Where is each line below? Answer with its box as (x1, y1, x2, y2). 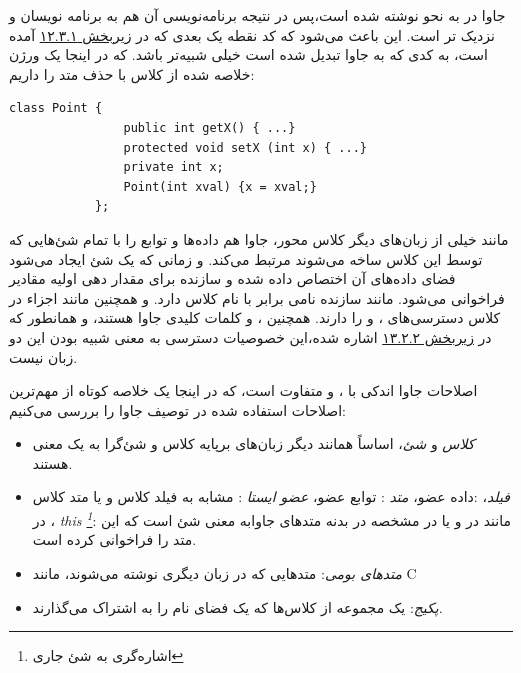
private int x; (123, 160, 224, 175)
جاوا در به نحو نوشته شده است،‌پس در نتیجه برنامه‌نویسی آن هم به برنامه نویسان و (9, 5, 506, 25)
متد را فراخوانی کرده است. (32, 529, 197, 550)
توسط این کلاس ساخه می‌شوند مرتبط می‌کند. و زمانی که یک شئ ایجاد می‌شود (9, 248, 483, 269)
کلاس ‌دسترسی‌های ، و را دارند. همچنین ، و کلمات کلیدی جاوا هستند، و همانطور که (9, 307, 501, 328)
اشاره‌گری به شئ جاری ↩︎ (32, 645, 184, 666)
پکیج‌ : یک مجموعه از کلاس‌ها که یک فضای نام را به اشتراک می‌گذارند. (32, 596, 443, 617)
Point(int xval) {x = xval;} (123, 179, 317, 194)
